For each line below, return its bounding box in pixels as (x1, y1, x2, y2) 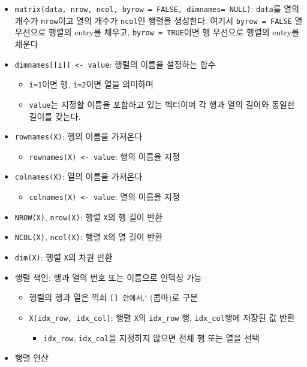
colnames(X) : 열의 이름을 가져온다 (14, 170, 143, 183)
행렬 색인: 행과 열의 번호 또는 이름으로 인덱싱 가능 (14, 271, 202, 283)
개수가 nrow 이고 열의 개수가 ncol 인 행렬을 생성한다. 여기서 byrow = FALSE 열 (14, 14, 303, 26)
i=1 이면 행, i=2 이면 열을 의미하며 (29, 78, 153, 90)
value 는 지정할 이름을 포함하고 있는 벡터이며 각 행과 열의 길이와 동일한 (29, 98, 295, 110)
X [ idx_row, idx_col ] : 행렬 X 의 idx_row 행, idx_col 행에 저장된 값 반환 (29, 311, 295, 323)
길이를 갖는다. (29, 110, 81, 122)
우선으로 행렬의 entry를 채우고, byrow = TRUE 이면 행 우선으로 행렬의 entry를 (14, 26, 300, 38)
